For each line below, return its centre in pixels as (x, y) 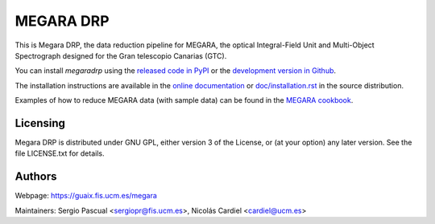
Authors (36, 177)
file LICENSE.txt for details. (60, 153)
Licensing (40, 123)
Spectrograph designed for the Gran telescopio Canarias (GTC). (121, 55)
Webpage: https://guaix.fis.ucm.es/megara (86, 196)
